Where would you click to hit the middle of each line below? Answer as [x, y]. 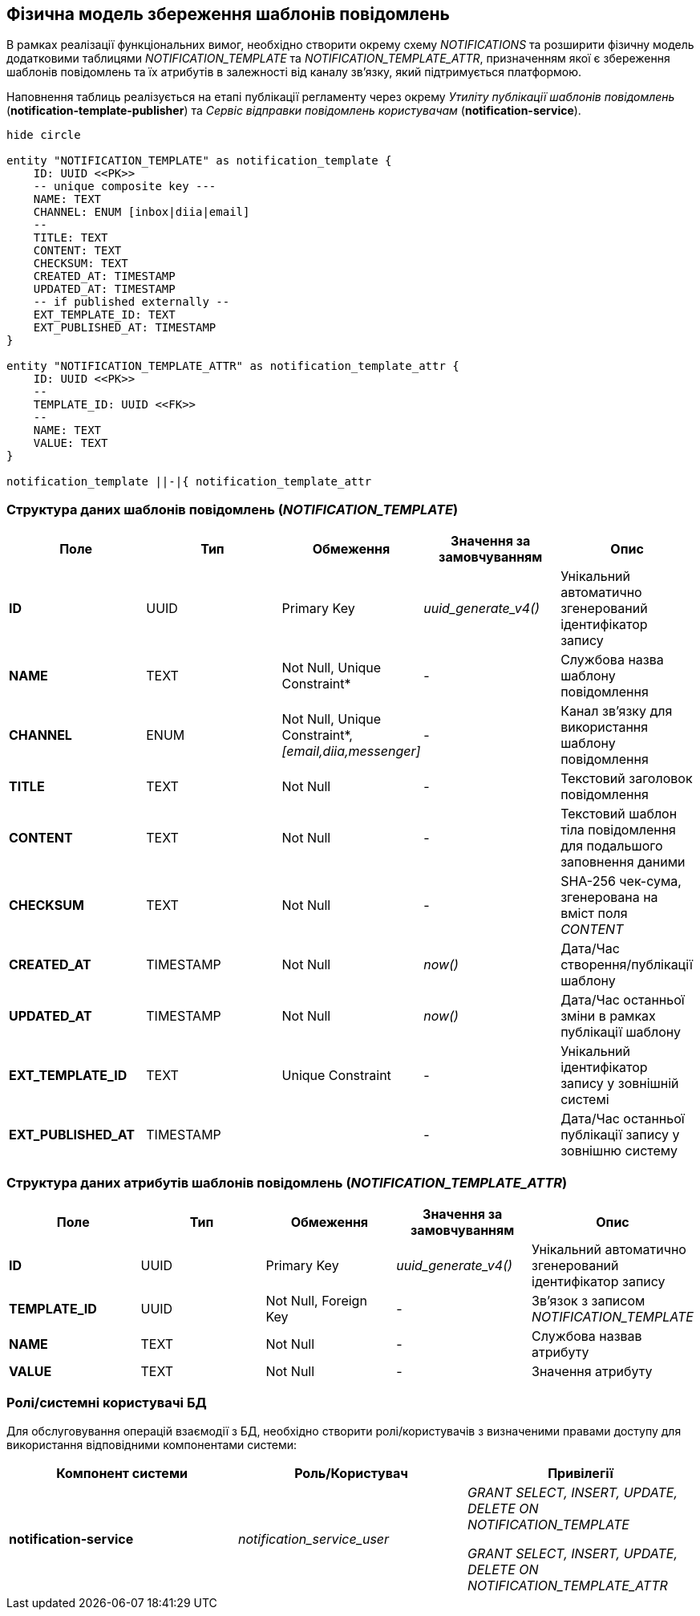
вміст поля [594, 914]
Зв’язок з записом [589, 1300]
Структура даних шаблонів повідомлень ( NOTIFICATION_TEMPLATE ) [233, 509]
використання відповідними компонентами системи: [152, 1444]
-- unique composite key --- [125, 187]
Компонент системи [122, 1473]
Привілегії [581, 1473]
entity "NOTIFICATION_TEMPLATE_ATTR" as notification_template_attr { [233, 366]
